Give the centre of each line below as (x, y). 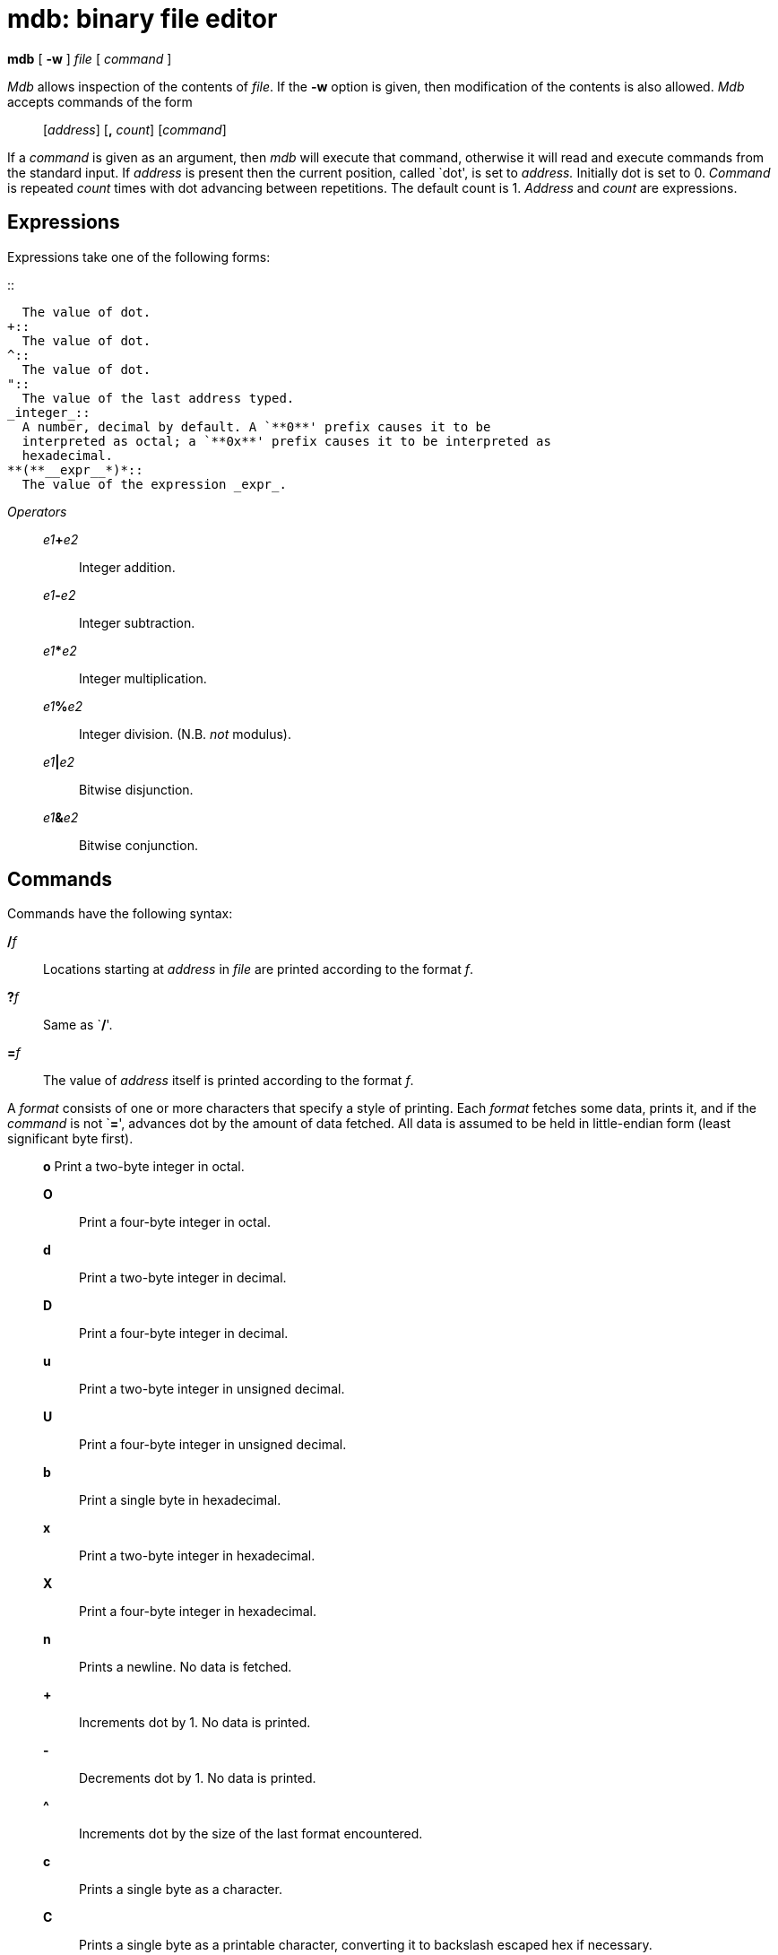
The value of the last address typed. (158, 398)
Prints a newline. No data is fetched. (186, 1667)
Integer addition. (127, 567)
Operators (37, 511)
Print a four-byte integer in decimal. (184, 1334)
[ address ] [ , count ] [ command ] (135, 129)
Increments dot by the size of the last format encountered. (251, 1834)
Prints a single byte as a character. (181, 1890)
